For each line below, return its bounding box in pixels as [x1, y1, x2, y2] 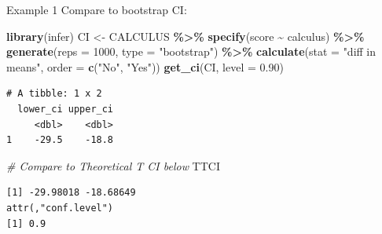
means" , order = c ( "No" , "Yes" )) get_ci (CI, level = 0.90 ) [6, 58, 284, 75]
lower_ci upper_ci [17, 103, 114, 115]
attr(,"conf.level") [6, 202, 114, 214]
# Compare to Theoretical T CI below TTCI [6, 157, 220, 174]
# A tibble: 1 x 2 [6, 88, 102, 100]
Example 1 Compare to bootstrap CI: [6, 2, 187, 17]
